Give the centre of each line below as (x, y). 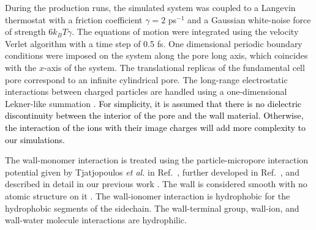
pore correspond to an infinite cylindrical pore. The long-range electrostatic (146, 79)
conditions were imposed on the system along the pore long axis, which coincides (156, 55)
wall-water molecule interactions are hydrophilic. (96, 220)
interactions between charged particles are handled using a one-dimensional (146, 91)
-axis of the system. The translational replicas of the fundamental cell (175, 67)
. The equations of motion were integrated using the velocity (185, 32)
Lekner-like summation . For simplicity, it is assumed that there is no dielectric (153, 103)
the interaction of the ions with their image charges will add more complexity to (156, 127)
